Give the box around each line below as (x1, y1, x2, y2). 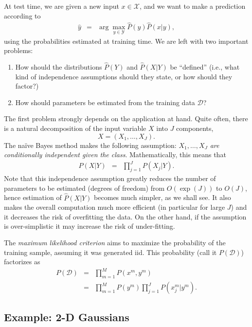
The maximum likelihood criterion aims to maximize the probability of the (4, 237, 226, 247)
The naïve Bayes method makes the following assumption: (4, 140, 177, 150)
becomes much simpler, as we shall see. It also (94, 192, 231, 202)
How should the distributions (15, 62, 102, 72)
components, (176, 123, 214, 133)
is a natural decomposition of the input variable (4, 123, 146, 133)
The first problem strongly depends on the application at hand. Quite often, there (4, 113, 248, 124)
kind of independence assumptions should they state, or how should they (15, 71, 233, 81)
